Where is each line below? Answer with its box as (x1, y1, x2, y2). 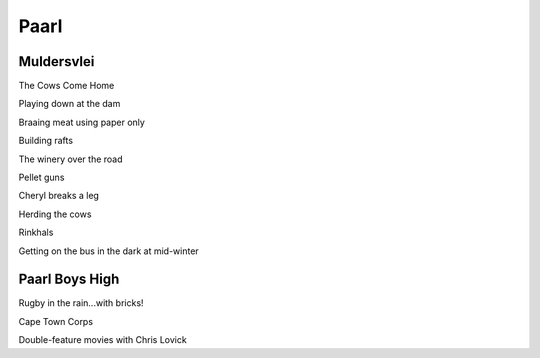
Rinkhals (18, 226, 54, 239)
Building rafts (18, 135, 74, 147)
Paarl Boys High (18, 271, 120, 288)
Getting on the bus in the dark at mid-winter (18, 245, 199, 257)
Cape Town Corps (18, 315, 94, 327)
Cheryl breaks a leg (18, 190, 100, 202)
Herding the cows (18, 208, 92, 220)
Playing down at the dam (18, 98, 121, 110)
